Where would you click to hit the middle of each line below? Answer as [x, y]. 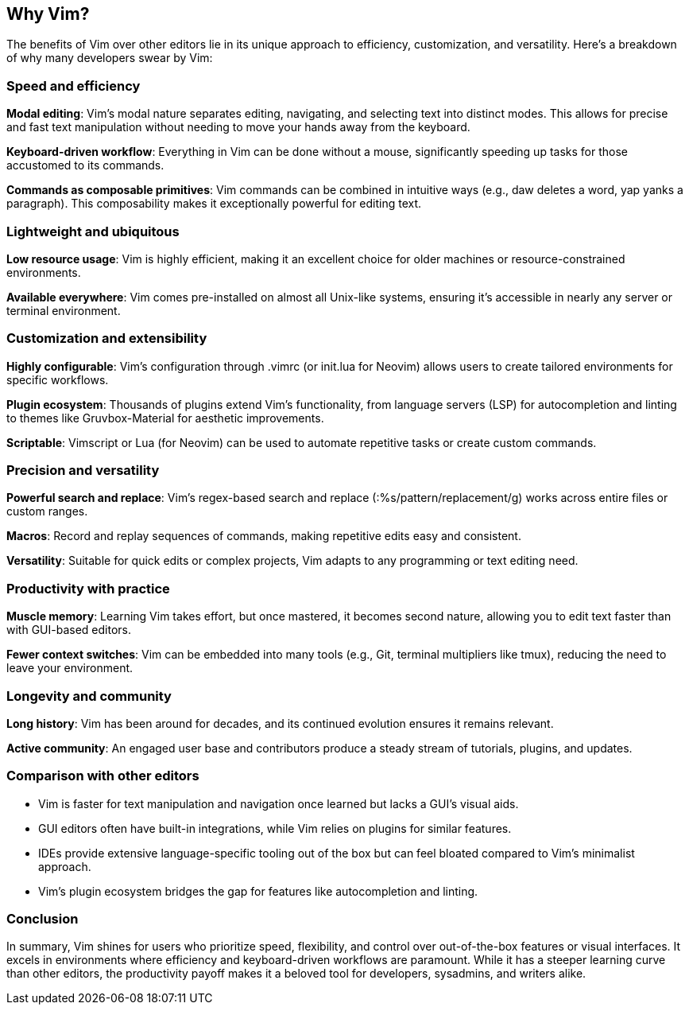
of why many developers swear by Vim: [110, 58]
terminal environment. [64, 310]
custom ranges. [47, 511]
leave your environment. [70, 668]
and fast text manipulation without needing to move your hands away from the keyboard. [238, 127]
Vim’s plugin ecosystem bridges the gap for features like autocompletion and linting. [258, 891]
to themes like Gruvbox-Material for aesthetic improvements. [165, 418]
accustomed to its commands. [85, 165]
